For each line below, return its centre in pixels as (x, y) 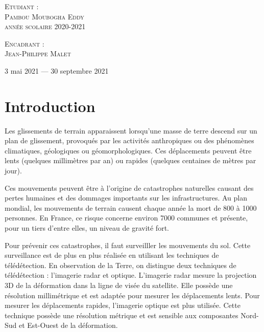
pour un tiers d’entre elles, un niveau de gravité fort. (87, 228)
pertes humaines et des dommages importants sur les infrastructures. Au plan (126, 198)
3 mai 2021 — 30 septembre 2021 (57, 70)
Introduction (50, 106)
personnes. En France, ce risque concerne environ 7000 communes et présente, (126, 218)
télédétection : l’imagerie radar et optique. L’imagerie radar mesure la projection (131, 275)
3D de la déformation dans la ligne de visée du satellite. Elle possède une (119, 285)
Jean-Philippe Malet (38, 53)
